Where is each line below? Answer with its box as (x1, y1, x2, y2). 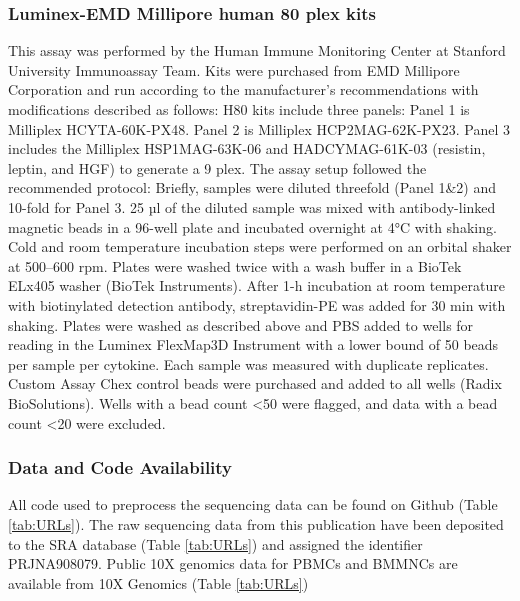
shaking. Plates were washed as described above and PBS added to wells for (8, 314, 474, 335)
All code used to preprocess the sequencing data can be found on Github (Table (8, 494, 498, 515)
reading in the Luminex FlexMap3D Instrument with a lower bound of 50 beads (8, 334, 499, 355)
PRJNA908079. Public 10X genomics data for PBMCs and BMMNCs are (8, 553, 458, 574)
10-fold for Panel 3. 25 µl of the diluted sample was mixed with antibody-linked (8, 196, 496, 217)
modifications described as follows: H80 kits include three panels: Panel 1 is (8, 99, 470, 119)
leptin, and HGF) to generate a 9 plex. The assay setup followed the (8, 157, 427, 178)
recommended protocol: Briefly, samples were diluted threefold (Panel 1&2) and (8, 177, 497, 198)
